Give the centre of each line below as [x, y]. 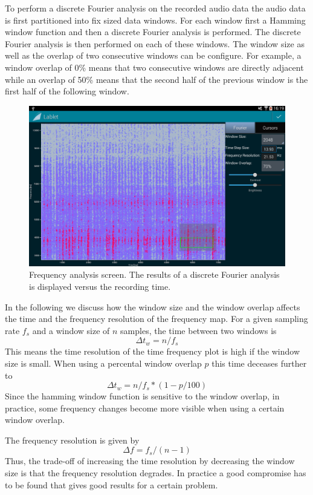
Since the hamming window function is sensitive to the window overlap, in [142, 396]
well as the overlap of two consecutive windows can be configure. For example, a [153, 55]
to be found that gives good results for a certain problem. [111, 484]
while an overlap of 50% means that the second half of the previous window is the [156, 79]
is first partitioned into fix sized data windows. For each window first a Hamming [155, 20]
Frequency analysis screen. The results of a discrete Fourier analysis [154, 274]
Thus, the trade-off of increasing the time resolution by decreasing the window [150, 461]
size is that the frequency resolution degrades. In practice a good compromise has [156, 473]
